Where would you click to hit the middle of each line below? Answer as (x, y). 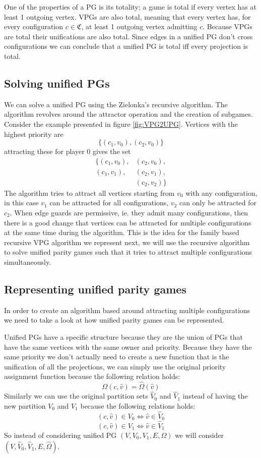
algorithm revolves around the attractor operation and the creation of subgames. (128, 114)
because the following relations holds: (138, 405)
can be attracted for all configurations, (109, 203)
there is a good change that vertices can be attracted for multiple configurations (128, 222)
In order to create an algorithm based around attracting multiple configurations (127, 310)
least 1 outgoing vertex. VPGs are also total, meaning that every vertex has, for (127, 16)
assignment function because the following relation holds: (92, 376)
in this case (21, 203)
